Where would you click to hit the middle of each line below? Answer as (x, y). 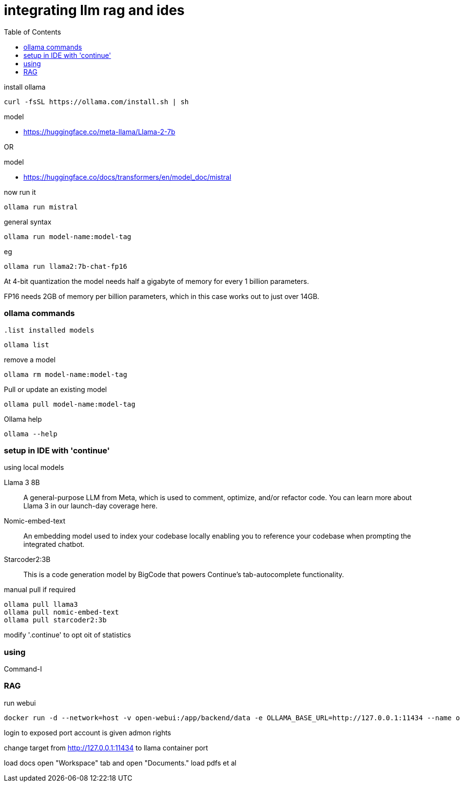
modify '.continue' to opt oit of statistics (67, 635)
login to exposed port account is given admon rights (88, 732)
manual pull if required (40, 590)
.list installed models (49, 330)
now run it (20, 192)
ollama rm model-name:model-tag (66, 374)
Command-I (23, 669)
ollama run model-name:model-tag (68, 236)
